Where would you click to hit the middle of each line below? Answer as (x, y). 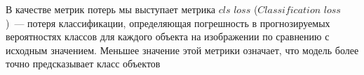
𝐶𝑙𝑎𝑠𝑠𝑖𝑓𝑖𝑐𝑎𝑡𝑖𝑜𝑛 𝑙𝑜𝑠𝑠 (299, 10)
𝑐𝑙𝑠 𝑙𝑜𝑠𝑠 (235, 10)
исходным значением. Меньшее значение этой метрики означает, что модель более (182, 50)
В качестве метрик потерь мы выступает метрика (111, 9)
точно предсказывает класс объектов (83, 64)
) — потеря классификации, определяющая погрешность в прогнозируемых (168, 23)
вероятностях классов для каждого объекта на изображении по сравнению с (168, 36)
